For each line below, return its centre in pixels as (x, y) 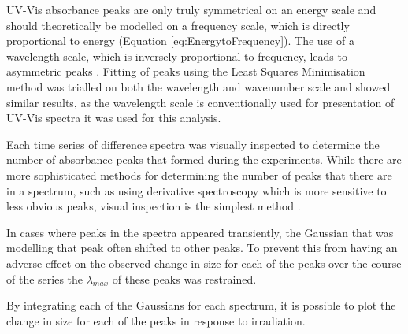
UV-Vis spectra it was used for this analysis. (114, 118)
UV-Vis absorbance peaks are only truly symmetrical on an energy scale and (191, 9)
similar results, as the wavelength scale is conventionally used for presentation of (200, 102)
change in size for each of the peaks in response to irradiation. (156, 320)
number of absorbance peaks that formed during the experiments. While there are (204, 160)
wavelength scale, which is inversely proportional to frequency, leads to (177, 56)
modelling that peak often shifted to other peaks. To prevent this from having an (202, 248)
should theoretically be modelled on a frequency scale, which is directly (178, 25)
